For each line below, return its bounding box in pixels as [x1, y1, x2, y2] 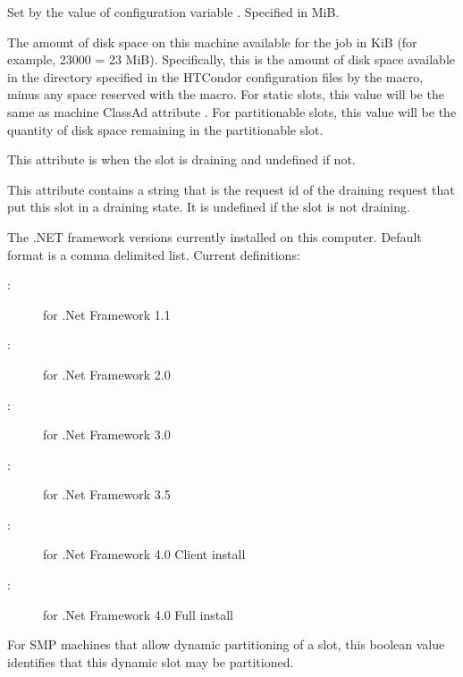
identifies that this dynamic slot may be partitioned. [7, 652, 294, 671]
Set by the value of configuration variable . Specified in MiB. [7, 3, 340, 21]
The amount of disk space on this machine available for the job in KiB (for [7, 32, 417, 51]
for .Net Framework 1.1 [43, 305, 171, 323]
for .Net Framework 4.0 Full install [43, 605, 233, 623]
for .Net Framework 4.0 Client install [43, 545, 246, 564]
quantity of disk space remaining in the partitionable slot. [7, 120, 324, 138]
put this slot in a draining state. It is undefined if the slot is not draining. [7, 197, 410, 216]
